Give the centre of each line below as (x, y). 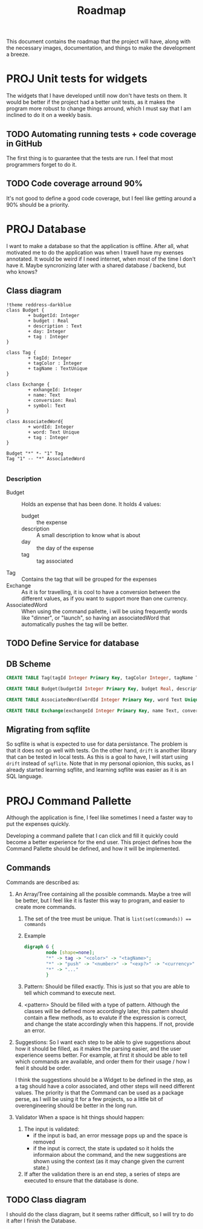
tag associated (55, 561)
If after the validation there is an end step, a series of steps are (102, 1174)
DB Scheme (29, 664)
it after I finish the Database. (41, 1221)
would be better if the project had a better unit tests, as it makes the (91, 102)
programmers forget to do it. (42, 164)
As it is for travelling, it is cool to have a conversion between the (101, 592)
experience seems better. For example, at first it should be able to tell (101, 1055)
